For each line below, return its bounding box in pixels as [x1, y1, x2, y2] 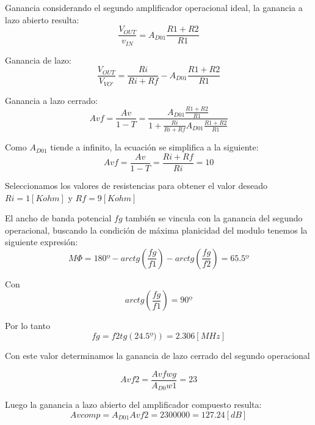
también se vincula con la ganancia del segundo [125, 212, 303, 224]
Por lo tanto [5, 319, 51, 332]
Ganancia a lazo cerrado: [5, 94, 98, 106]
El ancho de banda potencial [5, 212, 112, 224]
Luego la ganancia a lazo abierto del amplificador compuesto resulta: [5, 398, 262, 411]
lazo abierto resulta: [5, 13, 79, 26]
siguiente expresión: [5, 235, 78, 248]
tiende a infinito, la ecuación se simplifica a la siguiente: [50, 141, 259, 153]
